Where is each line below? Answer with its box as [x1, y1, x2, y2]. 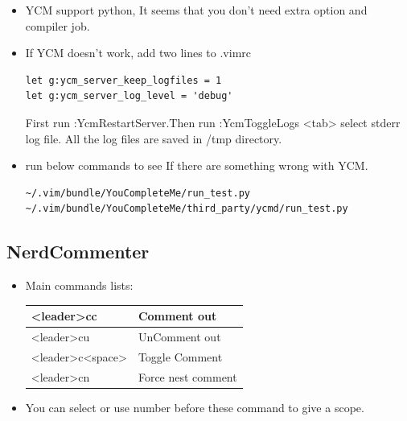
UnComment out [138, 328, 221, 345]
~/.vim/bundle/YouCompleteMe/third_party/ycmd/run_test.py [25, 203, 348, 215]
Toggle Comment [138, 348, 223, 365]
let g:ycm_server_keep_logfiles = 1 [25, 74, 222, 86]
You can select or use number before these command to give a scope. [25, 398, 364, 415]
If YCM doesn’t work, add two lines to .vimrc [25, 44, 252, 61]
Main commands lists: [25, 277, 134, 294]
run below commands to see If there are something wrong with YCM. [25, 157, 368, 174]
